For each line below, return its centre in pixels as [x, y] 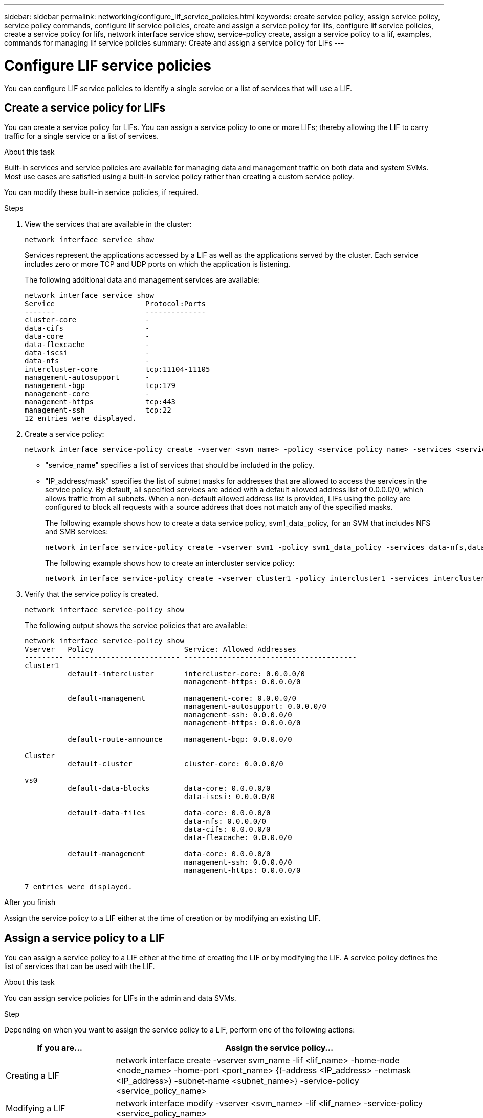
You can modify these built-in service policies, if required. [102, 192]
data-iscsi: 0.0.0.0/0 [229, 797]
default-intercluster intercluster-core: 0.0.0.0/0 [186, 674]
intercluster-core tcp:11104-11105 [117, 369]
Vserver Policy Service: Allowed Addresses [161, 649]
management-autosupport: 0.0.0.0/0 [255, 707]
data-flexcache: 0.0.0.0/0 [238, 838]
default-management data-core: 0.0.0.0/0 [169, 854]
